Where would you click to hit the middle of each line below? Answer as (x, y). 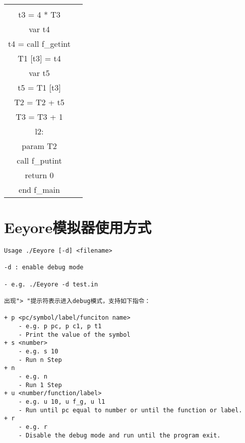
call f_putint (39, 160)
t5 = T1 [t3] (39, 87)
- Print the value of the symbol (74, 335)
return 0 (39, 175)
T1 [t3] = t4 (39, 58)
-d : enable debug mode (44, 268)
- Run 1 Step (40, 385)
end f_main (39, 190)
